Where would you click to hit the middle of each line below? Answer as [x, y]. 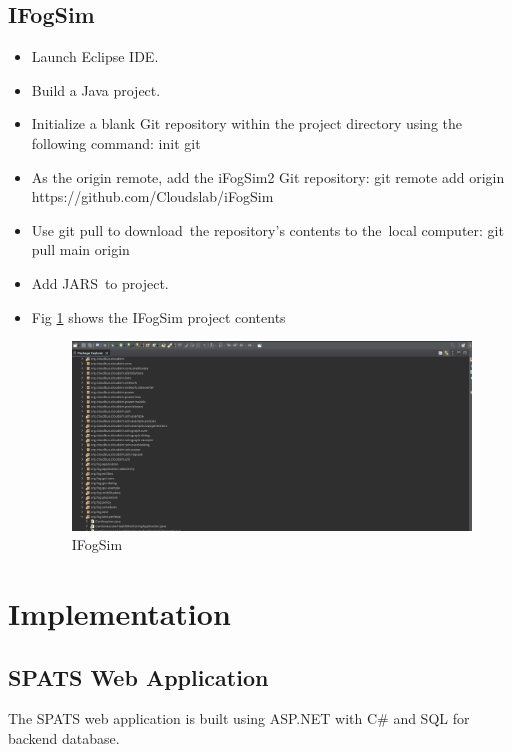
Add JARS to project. [100, 282]
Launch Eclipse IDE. [95, 56]
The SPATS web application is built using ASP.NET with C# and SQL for [239, 718]
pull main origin [80, 249]
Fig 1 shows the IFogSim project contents [158, 316]
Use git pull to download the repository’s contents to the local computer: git [267, 229]
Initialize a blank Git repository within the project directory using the [247, 123]
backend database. [64, 738]
